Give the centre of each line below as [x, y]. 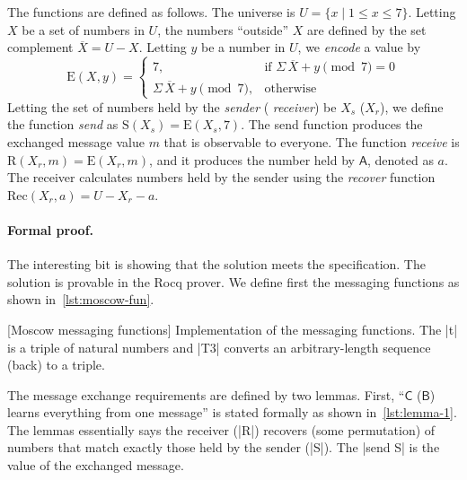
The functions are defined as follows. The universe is [151, 12]
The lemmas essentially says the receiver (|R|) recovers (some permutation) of [221, 429]
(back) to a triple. [56, 365]
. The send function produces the [332, 124]
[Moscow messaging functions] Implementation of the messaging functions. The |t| [233, 329]
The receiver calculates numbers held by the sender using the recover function [221, 177]
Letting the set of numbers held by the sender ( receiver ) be [172, 106]
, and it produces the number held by [252, 159]
